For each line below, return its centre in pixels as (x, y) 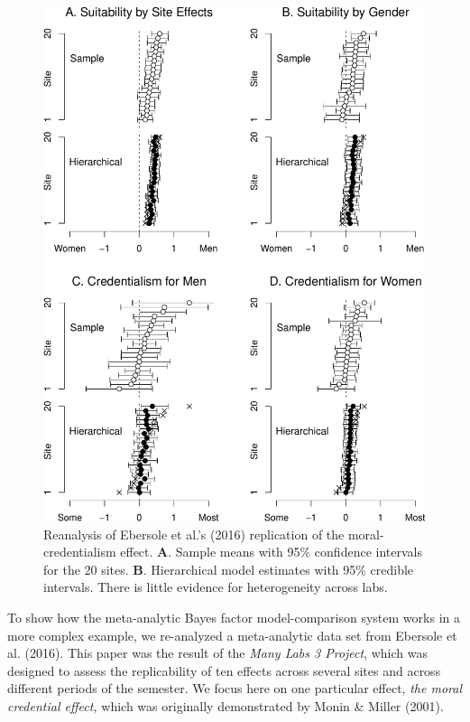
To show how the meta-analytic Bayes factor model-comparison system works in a (234, 617)
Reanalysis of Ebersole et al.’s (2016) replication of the (194, 534)
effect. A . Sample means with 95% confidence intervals (271, 552)
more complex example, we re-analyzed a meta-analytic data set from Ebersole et (232, 635)
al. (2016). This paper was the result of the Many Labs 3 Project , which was (218, 653)
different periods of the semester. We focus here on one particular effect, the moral (235, 688)
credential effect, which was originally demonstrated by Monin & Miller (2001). (226, 705)
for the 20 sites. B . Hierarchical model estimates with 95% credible (229, 569)
